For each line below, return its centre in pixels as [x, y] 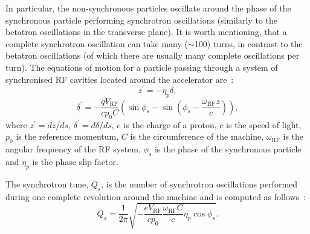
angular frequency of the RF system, [73, 149]
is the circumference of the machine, [197, 136]
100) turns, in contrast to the [248, 43]
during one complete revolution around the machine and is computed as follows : [156, 196]
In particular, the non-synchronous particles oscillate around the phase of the [148, 8]
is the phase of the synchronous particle [228, 149]
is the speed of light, [264, 124]
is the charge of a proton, [170, 124]
